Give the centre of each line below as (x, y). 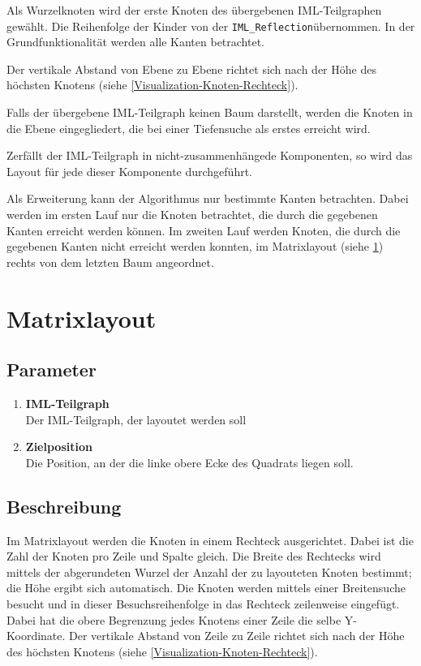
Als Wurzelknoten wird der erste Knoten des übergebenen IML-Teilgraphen (194, 10)
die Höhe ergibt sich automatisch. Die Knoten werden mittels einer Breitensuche (206, 588)
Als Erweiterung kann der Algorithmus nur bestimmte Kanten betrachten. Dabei (208, 198)
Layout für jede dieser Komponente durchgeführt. (130, 171)
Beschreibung (64, 506)
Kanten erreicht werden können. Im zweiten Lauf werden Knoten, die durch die (204, 230)
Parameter (52, 370)
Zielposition (59, 447)
